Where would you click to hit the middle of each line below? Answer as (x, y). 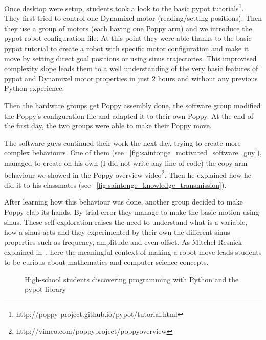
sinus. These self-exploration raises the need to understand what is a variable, (126, 222)
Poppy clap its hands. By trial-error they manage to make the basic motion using (132, 212)
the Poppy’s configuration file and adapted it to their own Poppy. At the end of (129, 115)
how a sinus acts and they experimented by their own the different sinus (117, 232)
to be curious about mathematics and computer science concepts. (106, 262)
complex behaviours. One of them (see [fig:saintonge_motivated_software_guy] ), (133, 153)
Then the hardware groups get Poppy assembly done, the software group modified (132, 105)
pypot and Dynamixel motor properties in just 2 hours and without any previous (131, 78)
